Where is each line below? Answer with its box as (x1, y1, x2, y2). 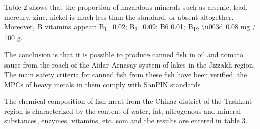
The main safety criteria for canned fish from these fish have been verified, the (4, 69, 247, 80)
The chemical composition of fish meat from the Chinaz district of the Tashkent (4, 96, 252, 106)
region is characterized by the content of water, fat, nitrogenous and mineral (4, 105, 241, 116)
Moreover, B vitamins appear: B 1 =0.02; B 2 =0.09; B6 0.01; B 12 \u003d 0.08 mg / (4, 21, 256, 33)
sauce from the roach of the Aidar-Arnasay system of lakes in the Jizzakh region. (4, 59, 255, 70)
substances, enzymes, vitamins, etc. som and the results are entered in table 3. (4, 115, 248, 126)
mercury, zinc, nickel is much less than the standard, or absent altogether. (4, 11, 234, 22)
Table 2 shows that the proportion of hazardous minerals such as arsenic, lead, (4, 2, 248, 12)
